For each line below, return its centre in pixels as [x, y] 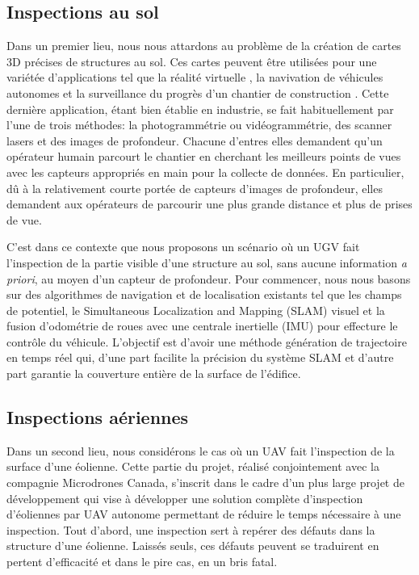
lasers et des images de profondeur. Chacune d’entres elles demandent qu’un [195, 140]
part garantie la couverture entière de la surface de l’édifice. [154, 374]
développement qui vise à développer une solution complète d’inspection [185, 498]
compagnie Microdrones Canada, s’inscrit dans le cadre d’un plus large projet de [205, 483]
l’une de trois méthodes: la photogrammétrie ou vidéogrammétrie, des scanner [199, 125]
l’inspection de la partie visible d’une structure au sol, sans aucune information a [207, 262]
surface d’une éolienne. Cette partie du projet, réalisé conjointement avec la [193, 466]
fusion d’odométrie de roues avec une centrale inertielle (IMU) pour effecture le [202, 326]
